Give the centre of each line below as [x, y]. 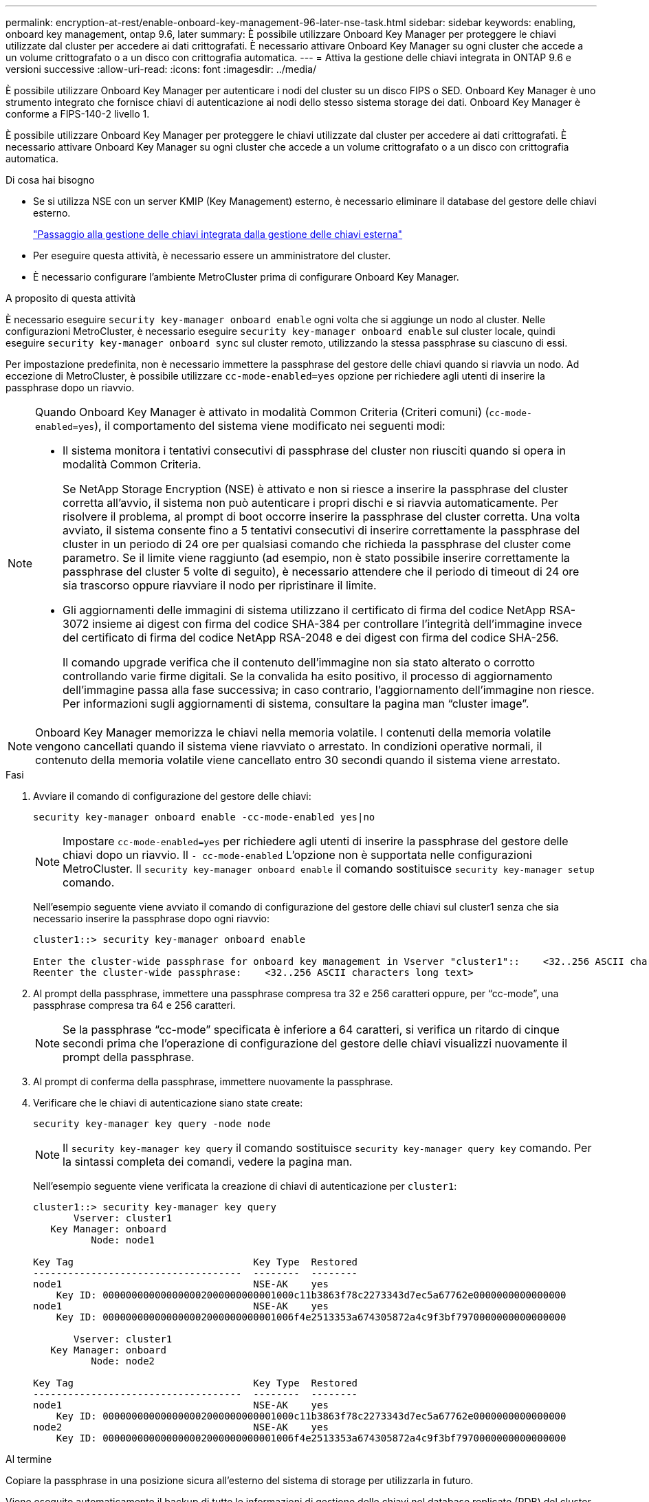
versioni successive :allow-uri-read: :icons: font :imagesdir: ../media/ [161, 69]
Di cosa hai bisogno [50, 180]
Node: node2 [123, 1361]
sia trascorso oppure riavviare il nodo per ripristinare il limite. [220, 585]
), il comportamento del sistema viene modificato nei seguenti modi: [270, 426]
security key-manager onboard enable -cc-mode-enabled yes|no [204, 817]
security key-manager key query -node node [152, 1124]
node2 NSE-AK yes [181, 1427]
